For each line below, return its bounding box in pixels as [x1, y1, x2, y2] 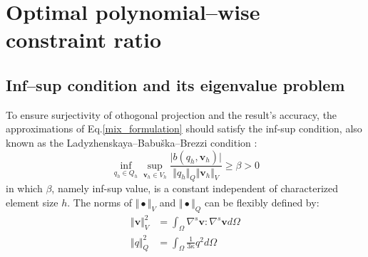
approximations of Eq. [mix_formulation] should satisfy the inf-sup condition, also [6, 121, 362, 136]
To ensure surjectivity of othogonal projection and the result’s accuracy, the [6, 107, 337, 122]
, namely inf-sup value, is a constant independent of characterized [51, 181, 338, 196]
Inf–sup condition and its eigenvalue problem [6, 73, 345, 95]
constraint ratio [6, 25, 162, 54]
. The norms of [67, 194, 133, 209]
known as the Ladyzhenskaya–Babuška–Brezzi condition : [6, 135, 257, 150]
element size [6, 194, 58, 209]
